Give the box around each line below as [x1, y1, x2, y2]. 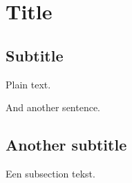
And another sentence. [6, 100, 101, 115]
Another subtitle [6, 134, 127, 155]
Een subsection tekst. [6, 166, 95, 180]
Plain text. [6, 77, 51, 91]
